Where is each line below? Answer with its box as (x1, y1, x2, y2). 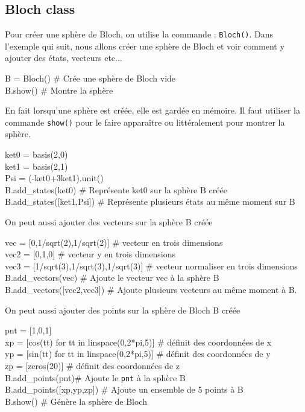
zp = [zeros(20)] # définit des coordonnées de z (5, 359, 180, 372)
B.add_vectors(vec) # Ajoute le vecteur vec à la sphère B (5, 271, 219, 284)
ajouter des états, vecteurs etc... (5, 51, 122, 64)
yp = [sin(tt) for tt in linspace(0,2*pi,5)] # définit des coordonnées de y (5, 347, 271, 360)
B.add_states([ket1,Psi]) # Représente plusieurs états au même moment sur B (5, 195, 295, 208)
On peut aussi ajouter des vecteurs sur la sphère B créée (5, 216, 213, 228)
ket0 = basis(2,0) (5, 148, 68, 161)
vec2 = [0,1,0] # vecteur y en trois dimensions (5, 248, 175, 260)
